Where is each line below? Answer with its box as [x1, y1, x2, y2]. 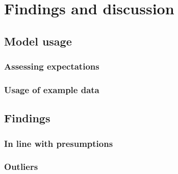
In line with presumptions [4, 137, 113, 149]
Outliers [4, 160, 38, 173]
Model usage [4, 33, 72, 49]
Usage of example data [4, 83, 99, 96]
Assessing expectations [4, 60, 99, 73]
